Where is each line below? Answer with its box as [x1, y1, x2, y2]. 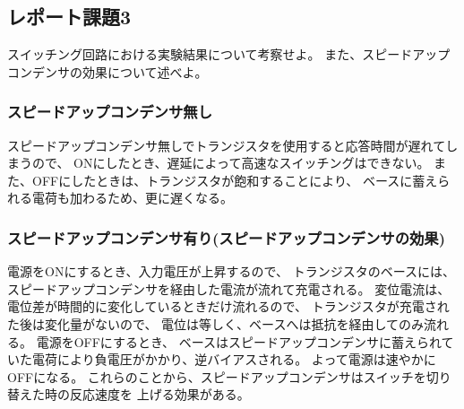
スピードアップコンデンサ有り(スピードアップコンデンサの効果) [7, 226, 446, 248]
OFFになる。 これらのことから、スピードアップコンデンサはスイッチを [7, 367, 426, 386]
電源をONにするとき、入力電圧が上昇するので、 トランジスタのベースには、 [7, 262, 455, 281]
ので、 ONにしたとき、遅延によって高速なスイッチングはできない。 [31, 153, 430, 172]
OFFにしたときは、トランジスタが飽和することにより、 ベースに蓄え [31, 170, 438, 189]
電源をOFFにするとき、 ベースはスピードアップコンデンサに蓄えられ [36, 332, 442, 351]
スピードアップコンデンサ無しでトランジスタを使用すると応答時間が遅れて [7, 135, 446, 154]
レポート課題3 [7, 3, 132, 30]
